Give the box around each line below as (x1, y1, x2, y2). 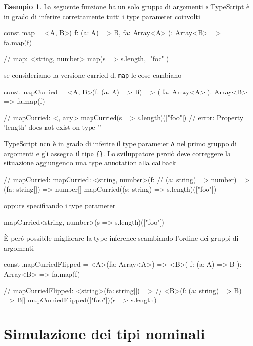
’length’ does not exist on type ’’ (4, 122, 101, 132)
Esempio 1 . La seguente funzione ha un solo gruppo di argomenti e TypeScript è (4, 1, 250, 11)
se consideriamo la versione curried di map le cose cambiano (4, 69, 182, 80)
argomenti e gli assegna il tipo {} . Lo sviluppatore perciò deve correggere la (4, 148, 230, 158)
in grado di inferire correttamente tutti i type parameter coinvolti (4, 11, 200, 21)
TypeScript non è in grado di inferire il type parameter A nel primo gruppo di (4, 138, 237, 148)
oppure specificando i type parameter (4, 200, 115, 210)
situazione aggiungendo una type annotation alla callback (4, 158, 176, 168)
